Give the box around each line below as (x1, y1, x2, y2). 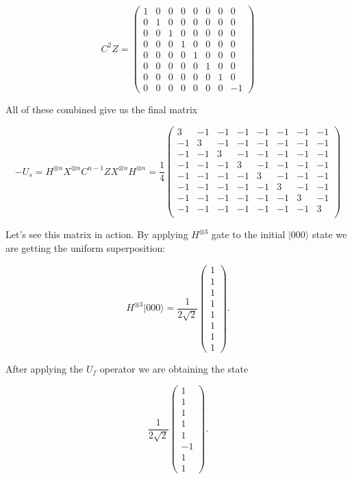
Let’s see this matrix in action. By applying (5, 227, 188, 242)
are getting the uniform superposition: (5, 240, 166, 255)
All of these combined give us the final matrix (5, 102, 198, 117)
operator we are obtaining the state (99, 361, 249, 375)
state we (312, 227, 347, 242)
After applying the (5, 361, 84, 375)
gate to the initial (211, 227, 286, 242)
